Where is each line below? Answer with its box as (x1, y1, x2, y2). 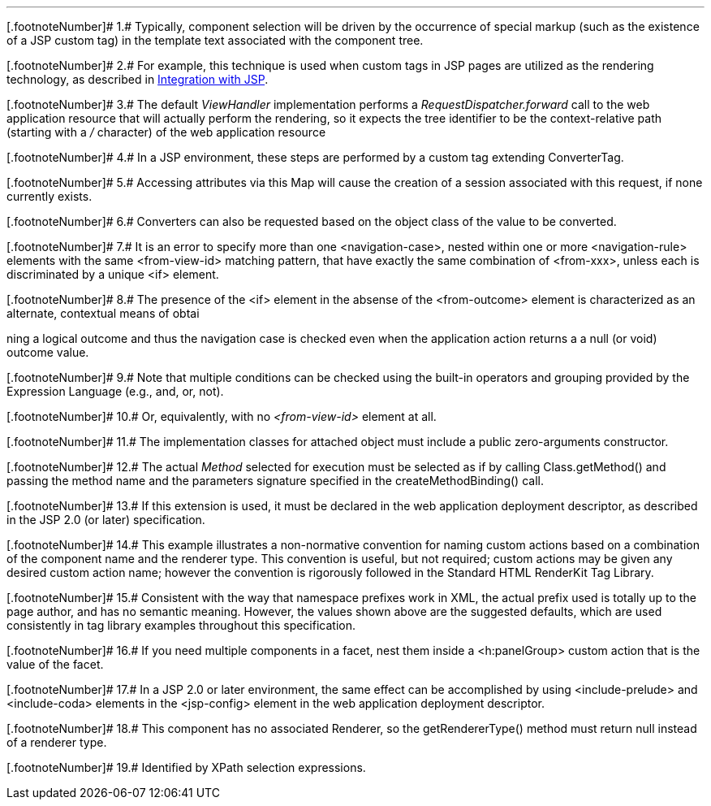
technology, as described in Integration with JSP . (6, 72, 269, 86)
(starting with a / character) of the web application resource (6, 125, 326, 139)
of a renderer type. (6, 735, 107, 749)
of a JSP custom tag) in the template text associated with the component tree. (6, 33, 424, 47)
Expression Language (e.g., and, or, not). (6, 384, 224, 398)
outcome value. (6, 345, 89, 359)
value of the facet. (6, 657, 104, 671)
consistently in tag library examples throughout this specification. (6, 618, 355, 632)
